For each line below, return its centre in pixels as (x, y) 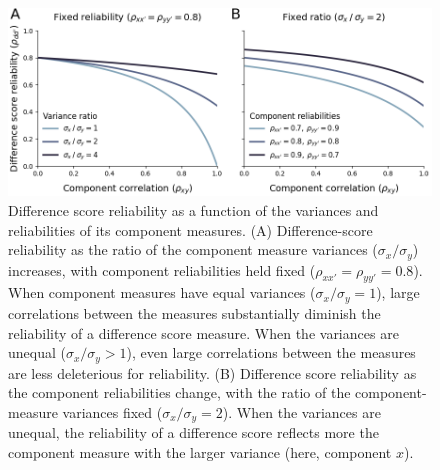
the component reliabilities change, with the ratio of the (179, 392)
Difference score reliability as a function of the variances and (193, 210)
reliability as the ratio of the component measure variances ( (193, 249)
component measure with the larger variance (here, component (200, 451)
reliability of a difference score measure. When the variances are (203, 332)
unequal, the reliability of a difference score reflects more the (193, 432)
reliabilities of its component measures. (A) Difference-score (190, 229)
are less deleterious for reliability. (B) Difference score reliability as (212, 372)
